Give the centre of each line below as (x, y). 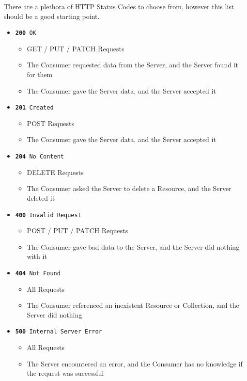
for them (40, 74)
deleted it (41, 198)
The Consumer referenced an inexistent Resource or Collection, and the (133, 305)
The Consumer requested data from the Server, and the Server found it (132, 65)
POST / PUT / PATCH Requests (77, 230)
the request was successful (65, 373)
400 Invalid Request (48, 215)
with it (37, 256)
